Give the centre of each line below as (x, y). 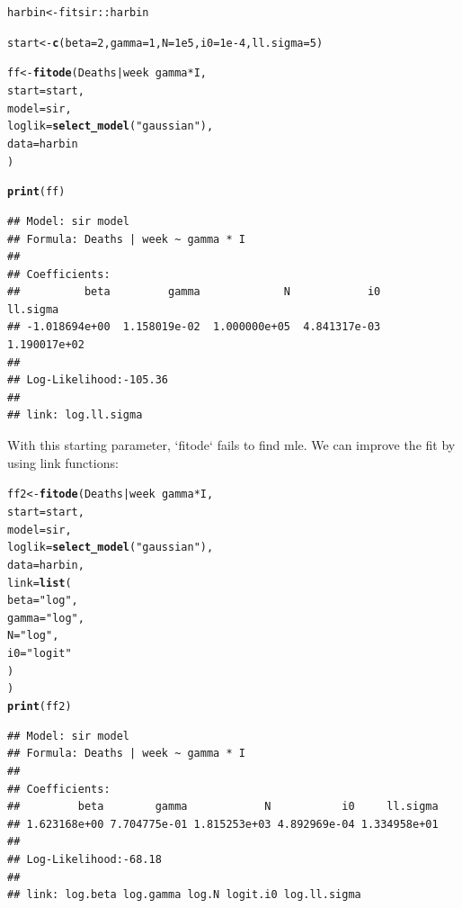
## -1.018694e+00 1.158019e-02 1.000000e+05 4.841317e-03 (194, 327)
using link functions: (63, 462)
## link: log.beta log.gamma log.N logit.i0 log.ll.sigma (184, 895)
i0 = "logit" (40, 654)
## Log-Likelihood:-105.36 (88, 380)
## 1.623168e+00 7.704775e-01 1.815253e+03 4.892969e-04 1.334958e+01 (223, 824)
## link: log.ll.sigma (75, 415)
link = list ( (40, 583)
